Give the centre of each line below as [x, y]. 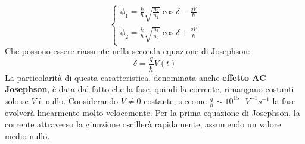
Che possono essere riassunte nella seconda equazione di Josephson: [127, 51]
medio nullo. [27, 135]
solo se [17, 100]
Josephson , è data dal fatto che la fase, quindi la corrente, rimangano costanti [150, 89]
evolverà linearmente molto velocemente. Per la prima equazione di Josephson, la [152, 112]
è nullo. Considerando [79, 100]
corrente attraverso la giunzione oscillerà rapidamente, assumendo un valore [143, 124]
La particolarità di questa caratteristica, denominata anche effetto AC [136, 77]
